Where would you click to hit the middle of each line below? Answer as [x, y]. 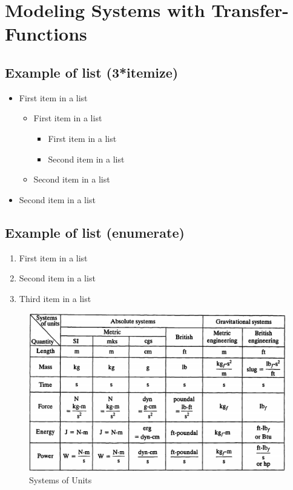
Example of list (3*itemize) [92, 72]
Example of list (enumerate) [95, 232]
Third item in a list [55, 298]
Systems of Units [61, 479]
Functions [46, 34]
